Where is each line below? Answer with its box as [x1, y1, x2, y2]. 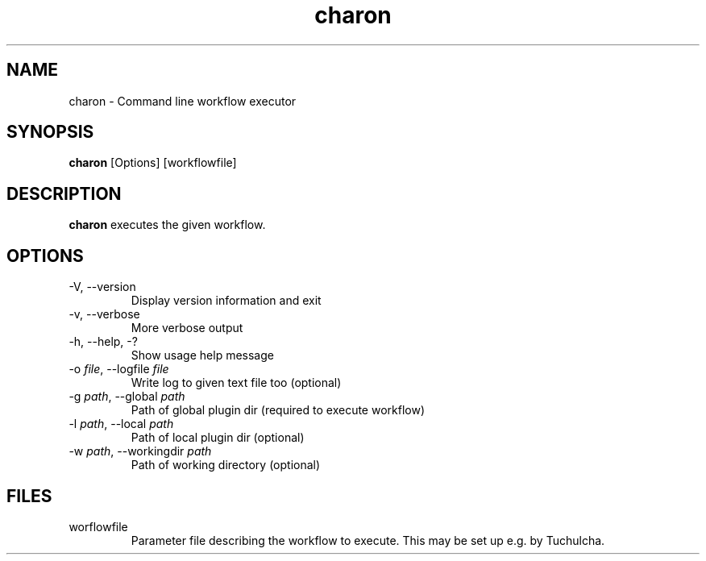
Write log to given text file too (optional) [131, 376, 342, 390]
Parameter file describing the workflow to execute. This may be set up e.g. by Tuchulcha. [131, 533, 605, 547]
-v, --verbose [69, 307, 140, 322]
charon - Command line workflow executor [69, 93, 297, 108]
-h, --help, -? [69, 335, 138, 349]
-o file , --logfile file [69, 362, 169, 376]
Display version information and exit [131, 293, 322, 308]
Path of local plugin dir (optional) [131, 430, 305, 445]
